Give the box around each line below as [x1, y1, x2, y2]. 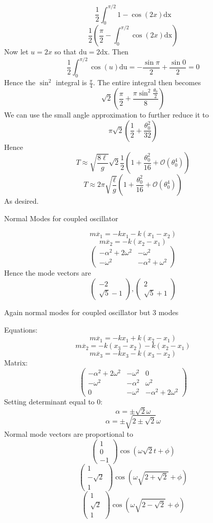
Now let [4, 46, 29, 57]
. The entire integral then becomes [93, 77, 201, 88]
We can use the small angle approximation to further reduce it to [4, 109, 209, 120]
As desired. [4, 196, 39, 206]
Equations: [4, 324, 38, 335]
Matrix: [4, 357, 28, 368]
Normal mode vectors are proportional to [4, 428, 133, 439]
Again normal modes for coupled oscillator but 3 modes [4, 306, 179, 317]
